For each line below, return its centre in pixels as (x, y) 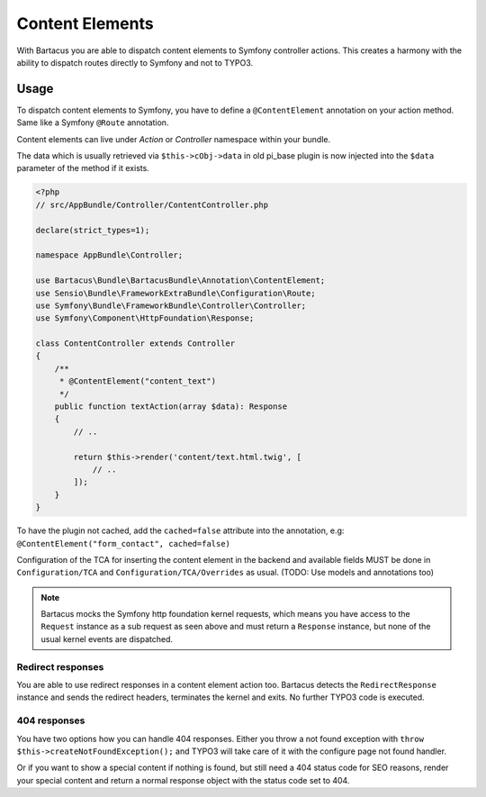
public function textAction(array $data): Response (171, 407)
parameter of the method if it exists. (83, 168)
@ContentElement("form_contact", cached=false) (124, 543)
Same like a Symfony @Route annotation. (93, 122)
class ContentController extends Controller (135, 344)
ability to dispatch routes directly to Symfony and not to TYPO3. (135, 62)
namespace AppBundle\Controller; (109, 255)
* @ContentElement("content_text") (137, 381)
